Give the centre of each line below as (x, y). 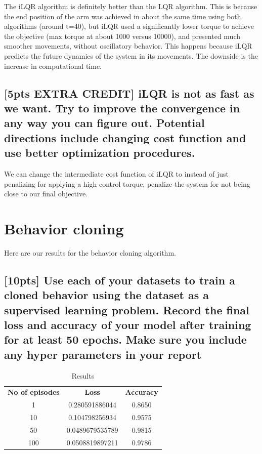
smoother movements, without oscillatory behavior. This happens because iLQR (128, 46)
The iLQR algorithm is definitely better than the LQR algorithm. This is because (131, 6)
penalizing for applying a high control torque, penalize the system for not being (127, 183)
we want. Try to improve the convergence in (122, 108)
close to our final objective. (46, 194)
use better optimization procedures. (100, 153)
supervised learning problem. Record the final (127, 309)
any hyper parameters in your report (103, 354)
